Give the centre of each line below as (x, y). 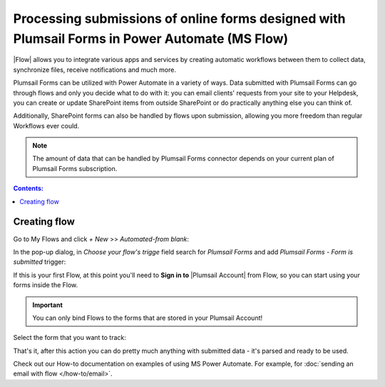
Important (48, 305)
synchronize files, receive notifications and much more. (94, 69)
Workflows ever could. (46, 125)
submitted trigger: (40, 262)
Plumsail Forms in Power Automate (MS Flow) (151, 38)
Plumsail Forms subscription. (75, 168)
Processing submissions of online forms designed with (179, 19)
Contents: (29, 188)
